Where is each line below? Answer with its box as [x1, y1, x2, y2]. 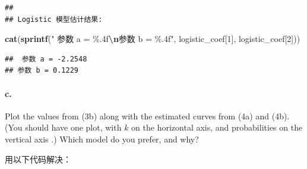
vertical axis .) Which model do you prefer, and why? [5, 132, 199, 145]
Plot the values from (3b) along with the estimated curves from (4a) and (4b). [5, 109, 290, 122]
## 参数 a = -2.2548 [5, 54, 87, 63]
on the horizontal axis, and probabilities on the [131, 121, 303, 134]
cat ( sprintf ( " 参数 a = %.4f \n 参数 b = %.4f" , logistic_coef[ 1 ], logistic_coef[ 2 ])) [5, 32, 300, 45]
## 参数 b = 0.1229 [5, 66, 79, 75]
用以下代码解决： [5, 152, 71, 165]
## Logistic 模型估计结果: [5, 15, 103, 24]
